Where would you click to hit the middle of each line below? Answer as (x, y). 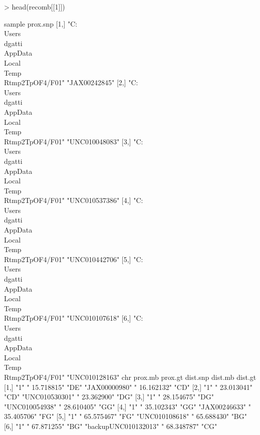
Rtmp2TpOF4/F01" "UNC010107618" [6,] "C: (74, 318)
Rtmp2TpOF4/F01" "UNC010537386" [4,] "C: (74, 200)
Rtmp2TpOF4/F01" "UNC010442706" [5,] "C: (74, 259)
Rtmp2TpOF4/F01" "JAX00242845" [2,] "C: (71, 82)
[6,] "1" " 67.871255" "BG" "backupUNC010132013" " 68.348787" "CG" (111, 426)
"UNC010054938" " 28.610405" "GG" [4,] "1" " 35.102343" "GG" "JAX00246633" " (127, 406)
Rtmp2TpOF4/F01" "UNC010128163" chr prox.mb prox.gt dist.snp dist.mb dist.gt (130, 377)
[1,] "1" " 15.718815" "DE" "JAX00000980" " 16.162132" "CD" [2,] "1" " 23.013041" (128, 387)
